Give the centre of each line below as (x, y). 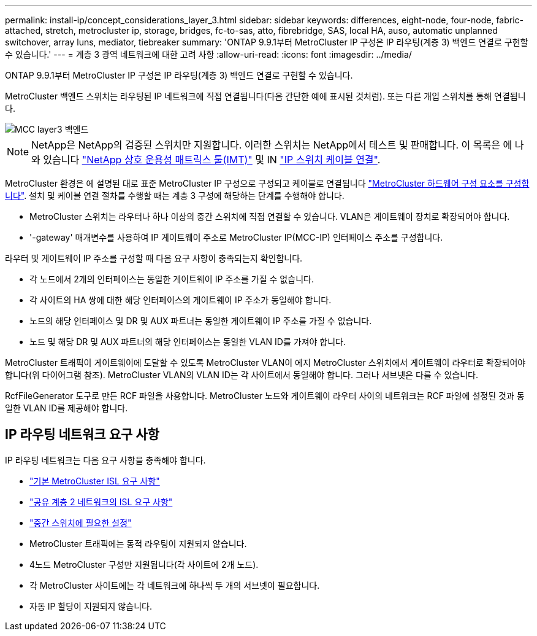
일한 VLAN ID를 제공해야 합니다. (67, 408)
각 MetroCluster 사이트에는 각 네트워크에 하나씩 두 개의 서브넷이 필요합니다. (175, 585)
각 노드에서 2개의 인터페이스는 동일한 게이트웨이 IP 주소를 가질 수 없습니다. (172, 279)
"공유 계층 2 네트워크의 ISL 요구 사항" (101, 502)
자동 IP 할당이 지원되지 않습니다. (91, 606)
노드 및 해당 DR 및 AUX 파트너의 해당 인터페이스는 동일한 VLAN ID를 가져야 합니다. (188, 342)
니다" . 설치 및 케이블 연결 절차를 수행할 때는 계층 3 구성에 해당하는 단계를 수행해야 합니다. (175, 196)
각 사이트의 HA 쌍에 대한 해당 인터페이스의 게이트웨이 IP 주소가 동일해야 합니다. (181, 300)
